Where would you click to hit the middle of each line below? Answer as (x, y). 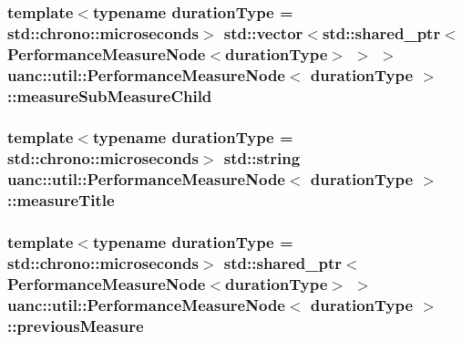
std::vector (263, 32)
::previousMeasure (76, 325)
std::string (262, 158)
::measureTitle (61, 200)
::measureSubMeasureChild (110, 95)
